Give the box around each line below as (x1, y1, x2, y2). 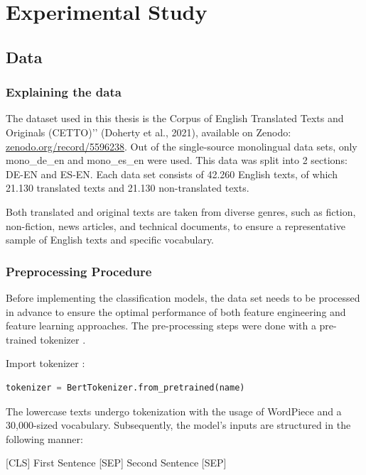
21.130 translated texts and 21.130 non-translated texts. (6, 180, 249, 195)
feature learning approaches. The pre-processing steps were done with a (6, 318, 316, 333)
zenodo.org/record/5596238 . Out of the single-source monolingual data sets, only (6, 138, 357, 153)
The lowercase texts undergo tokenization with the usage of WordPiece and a (6, 403, 342, 418)
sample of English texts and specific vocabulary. (6, 232, 215, 247)
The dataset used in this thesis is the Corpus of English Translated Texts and (6, 111, 344, 126)
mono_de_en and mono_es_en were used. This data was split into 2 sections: (6, 153, 348, 168)
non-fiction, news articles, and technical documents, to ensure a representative (6, 218, 346, 233)
